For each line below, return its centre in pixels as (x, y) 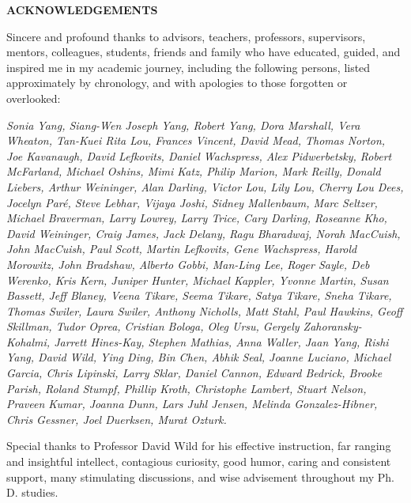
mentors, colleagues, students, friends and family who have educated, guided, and (204, 52)
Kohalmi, (28, 341)
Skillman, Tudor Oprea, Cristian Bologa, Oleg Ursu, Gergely (153, 326)
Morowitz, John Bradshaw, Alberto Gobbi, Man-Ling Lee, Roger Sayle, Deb (188, 264)
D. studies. (32, 492)
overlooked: (34, 98)
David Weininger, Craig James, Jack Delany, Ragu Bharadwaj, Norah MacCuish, (204, 233)
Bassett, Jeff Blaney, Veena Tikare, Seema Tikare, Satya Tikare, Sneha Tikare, (199, 295)
